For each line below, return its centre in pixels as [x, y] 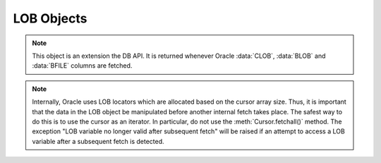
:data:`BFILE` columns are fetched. [82, 66]
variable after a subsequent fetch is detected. [98, 141]
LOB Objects [50, 18]
